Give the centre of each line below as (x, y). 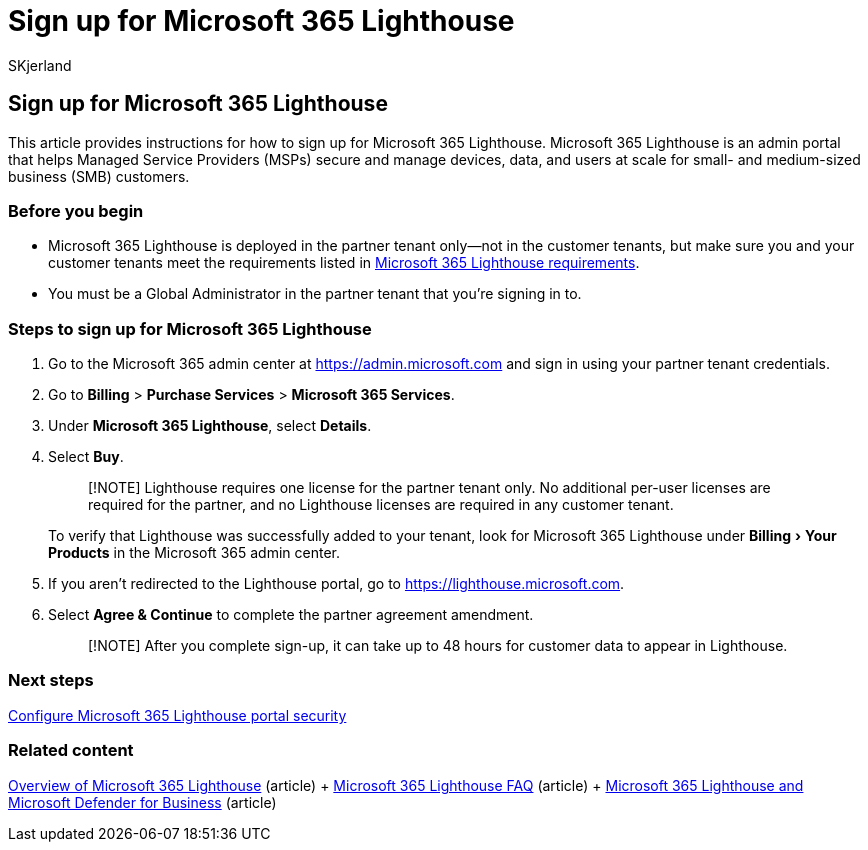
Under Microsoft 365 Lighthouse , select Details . (210, 426)
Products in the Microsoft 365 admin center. (194, 553)
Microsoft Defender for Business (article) (142, 802)
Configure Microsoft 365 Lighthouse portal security (177, 715)
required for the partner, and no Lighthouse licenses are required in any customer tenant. (381, 505)
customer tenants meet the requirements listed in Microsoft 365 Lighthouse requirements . (344, 263)
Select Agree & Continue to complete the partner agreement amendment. (291, 615)
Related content (71, 750)
